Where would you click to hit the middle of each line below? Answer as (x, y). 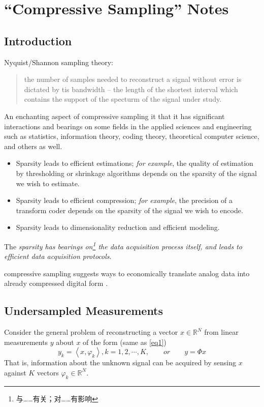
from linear (221, 332)
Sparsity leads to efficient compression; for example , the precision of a (124, 200)
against (15, 372)
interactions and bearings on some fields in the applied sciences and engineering (128, 126)
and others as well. (33, 146)
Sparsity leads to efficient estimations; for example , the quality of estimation (135, 163)
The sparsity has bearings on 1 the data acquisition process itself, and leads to (123, 245)
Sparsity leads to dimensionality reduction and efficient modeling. (118, 227)
